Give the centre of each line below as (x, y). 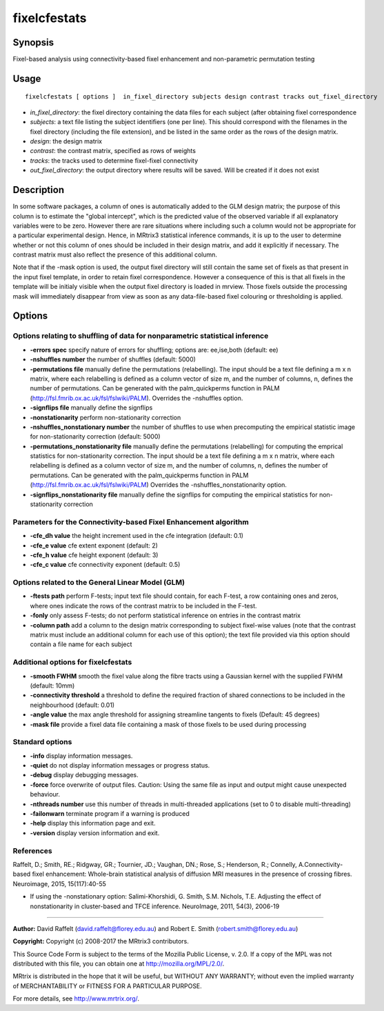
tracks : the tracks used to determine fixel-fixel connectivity (114, 160)
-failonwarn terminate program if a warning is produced (110, 814)
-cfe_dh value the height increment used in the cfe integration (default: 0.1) (137, 536)
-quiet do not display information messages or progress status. (120, 765)
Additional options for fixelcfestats (72, 662)
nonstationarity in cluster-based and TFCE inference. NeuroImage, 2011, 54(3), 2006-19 (155, 906)
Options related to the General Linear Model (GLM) (99, 583)
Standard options (42, 742)
